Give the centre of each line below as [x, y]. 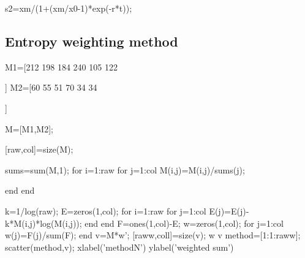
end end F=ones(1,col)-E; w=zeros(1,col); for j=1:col [184, 223]
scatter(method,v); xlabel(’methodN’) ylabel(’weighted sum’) [119, 247]
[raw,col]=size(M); [39, 149]
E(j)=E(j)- [229, 211]
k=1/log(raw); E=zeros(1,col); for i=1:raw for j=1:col [106, 211]
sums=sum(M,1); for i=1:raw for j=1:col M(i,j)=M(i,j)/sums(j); [125, 169]
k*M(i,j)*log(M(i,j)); [43, 223]
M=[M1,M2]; [29, 128]
